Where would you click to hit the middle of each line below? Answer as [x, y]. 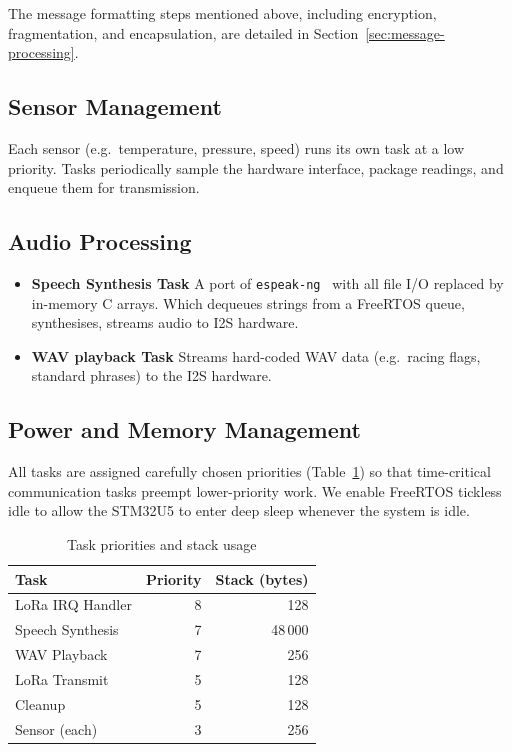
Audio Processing [100, 241]
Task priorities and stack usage [162, 543]
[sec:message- [405, 32]
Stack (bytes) [262, 578]
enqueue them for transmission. [104, 187]
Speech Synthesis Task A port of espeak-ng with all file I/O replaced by [267, 282]
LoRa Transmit [62, 678]
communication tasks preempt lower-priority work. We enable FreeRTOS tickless [255, 490]
